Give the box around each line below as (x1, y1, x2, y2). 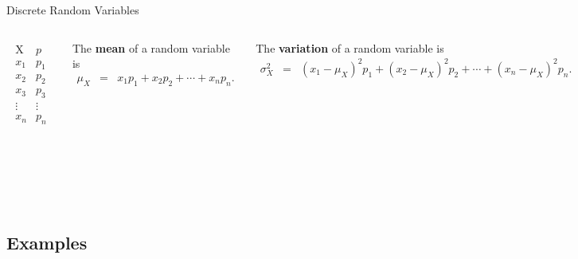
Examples (6, 230, 88, 254)
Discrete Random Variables (6, 2, 139, 18)
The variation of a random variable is (256, 39, 444, 56)
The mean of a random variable (72, 39, 230, 56)
